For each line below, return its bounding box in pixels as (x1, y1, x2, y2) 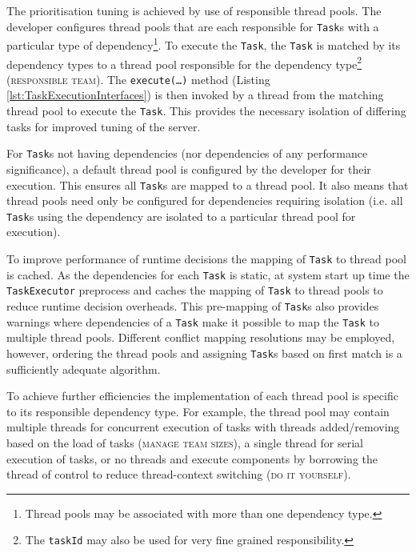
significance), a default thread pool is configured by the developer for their (6, 160, 371, 177)
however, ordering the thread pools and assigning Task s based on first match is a (6, 344, 402, 361)
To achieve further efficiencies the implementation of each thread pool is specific (6, 387, 398, 404)
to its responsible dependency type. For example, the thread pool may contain (6, 403, 390, 419)
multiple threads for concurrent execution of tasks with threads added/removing (6, 419, 400, 435)
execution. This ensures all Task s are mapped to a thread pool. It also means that (6, 176, 409, 193)
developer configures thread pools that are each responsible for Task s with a (6, 18, 379, 34)
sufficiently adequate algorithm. (6, 360, 161, 377)
